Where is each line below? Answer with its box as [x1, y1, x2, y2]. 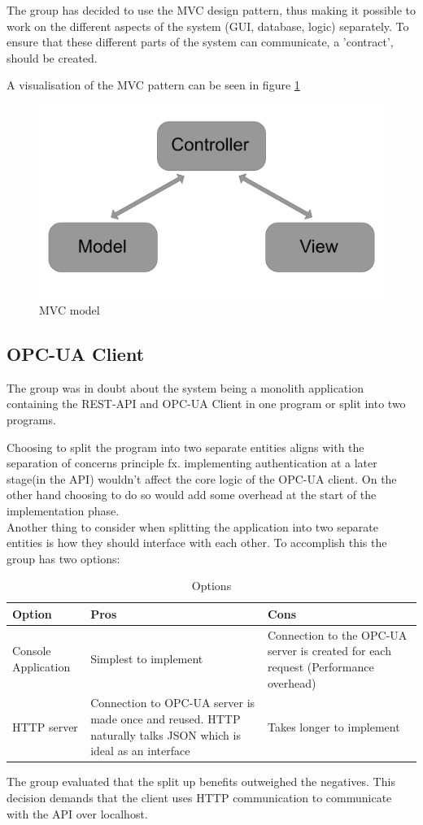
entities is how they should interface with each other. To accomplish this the [7, 534, 387, 551]
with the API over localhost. [7, 805, 148, 822]
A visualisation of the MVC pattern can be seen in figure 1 [7, 76, 300, 93]
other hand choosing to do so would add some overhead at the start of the [7, 486, 377, 503]
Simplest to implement [90, 650, 203, 667]
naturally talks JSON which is [90, 726, 241, 743]
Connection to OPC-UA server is [90, 694, 255, 711]
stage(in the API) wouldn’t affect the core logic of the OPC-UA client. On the [7, 470, 397, 487]
